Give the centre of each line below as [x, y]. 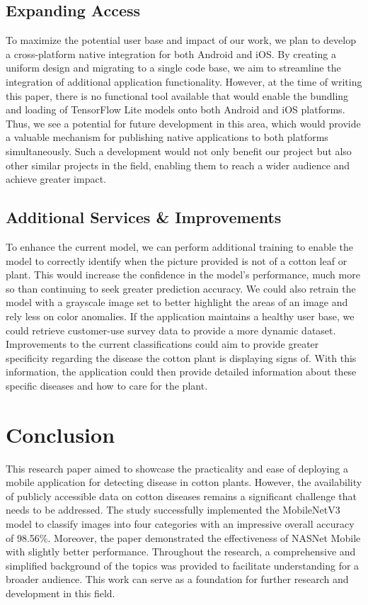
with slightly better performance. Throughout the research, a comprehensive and [181, 552]
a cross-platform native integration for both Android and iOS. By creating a [171, 53]
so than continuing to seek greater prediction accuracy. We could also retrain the [181, 288]
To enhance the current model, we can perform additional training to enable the [179, 246]
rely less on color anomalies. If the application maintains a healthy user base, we [180, 316]
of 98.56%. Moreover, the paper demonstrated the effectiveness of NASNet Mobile [183, 537]
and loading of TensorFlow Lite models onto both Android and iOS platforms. [176, 109]
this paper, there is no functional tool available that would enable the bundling [177, 95]
